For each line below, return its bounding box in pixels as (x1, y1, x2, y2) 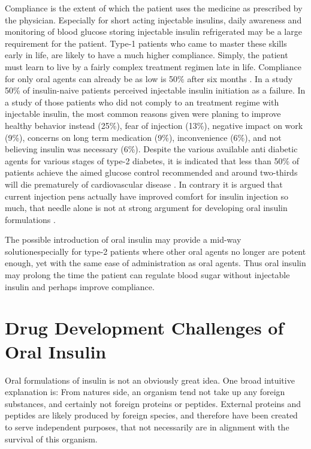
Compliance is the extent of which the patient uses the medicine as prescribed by (5, 2, 303, 14)
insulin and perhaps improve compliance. (5, 280, 155, 293)
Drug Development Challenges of (5, 315, 284, 340)
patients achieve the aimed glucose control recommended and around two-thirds (5, 166, 298, 179)
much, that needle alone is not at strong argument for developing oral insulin (5, 201, 288, 214)
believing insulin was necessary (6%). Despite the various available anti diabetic (5, 143, 298, 155)
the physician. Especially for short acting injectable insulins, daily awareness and (5, 13, 302, 26)
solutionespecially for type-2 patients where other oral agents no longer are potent (5, 245, 306, 257)
